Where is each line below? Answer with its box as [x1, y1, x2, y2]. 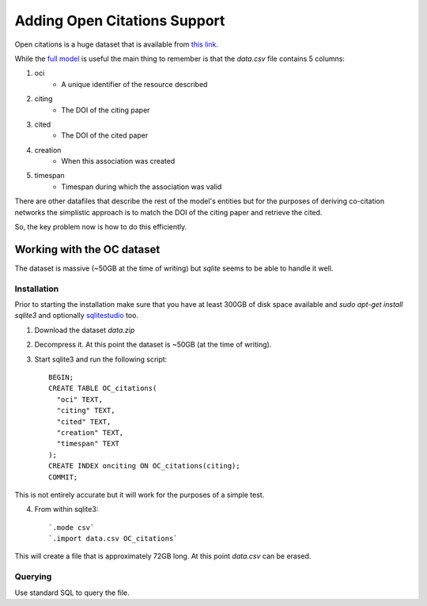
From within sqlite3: [34, 505, 99, 514]
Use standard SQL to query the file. [14, 588, 130, 597]
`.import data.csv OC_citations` [48, 534, 178, 544]
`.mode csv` [48, 523, 95, 532]
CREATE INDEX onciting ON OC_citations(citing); [48, 461, 240, 471]
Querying [14, 571, 52, 582]
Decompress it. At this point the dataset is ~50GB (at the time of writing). [34, 340, 272, 350]
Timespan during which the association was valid [61, 182, 222, 191]
